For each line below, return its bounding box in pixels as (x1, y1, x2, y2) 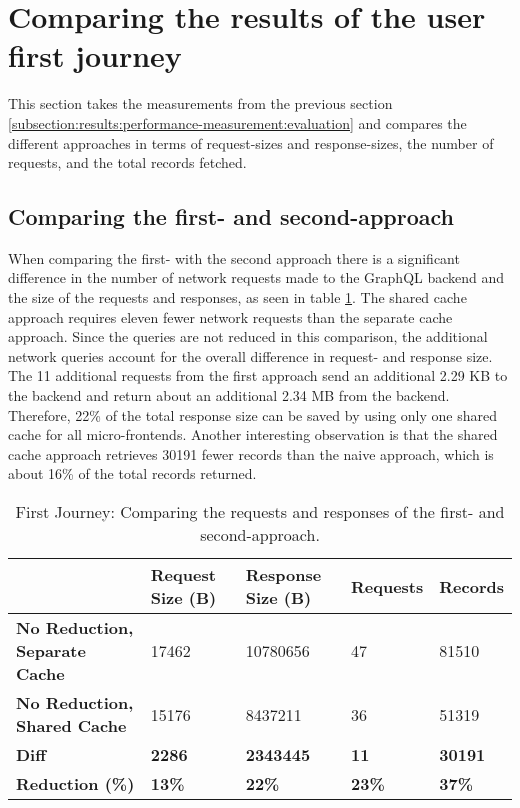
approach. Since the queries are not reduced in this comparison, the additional (8, 326, 488, 347)
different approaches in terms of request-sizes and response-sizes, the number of (8, 132, 494, 153)
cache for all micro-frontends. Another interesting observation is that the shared (8, 424, 498, 445)
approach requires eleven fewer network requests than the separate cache (8, 306, 453, 327)
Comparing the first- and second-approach (8, 201, 455, 232)
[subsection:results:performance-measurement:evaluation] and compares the (8, 112, 467, 133)
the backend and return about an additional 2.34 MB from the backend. (8, 385, 450, 406)
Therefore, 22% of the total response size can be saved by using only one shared (8, 404, 498, 425)
